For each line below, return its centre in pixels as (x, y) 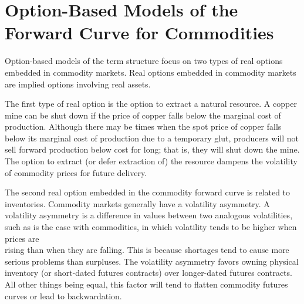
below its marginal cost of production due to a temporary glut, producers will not (152, 138)
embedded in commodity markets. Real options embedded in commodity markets (151, 72)
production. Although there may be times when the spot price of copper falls (143, 126)
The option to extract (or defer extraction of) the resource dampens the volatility (151, 161)
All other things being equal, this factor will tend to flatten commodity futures (146, 284)
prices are (22, 238)
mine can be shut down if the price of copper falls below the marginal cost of (143, 115)
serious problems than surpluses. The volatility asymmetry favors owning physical (152, 261)
